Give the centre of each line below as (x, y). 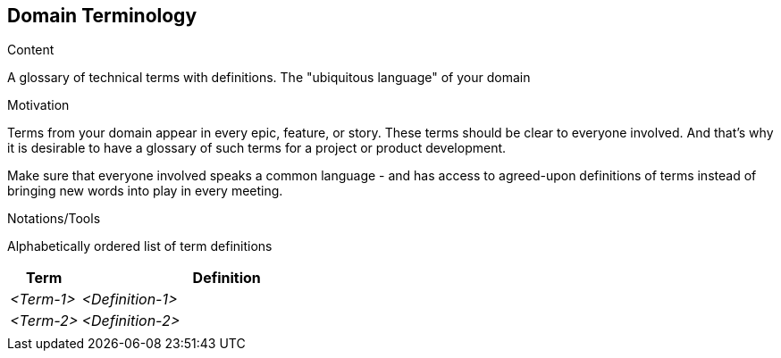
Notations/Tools (54, 219)
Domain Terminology (102, 16)
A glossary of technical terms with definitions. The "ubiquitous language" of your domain (269, 78)
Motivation (38, 105)
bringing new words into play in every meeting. (145, 191)
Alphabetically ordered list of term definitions (140, 246)
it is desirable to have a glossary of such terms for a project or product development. (257, 148)
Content (31, 50)
